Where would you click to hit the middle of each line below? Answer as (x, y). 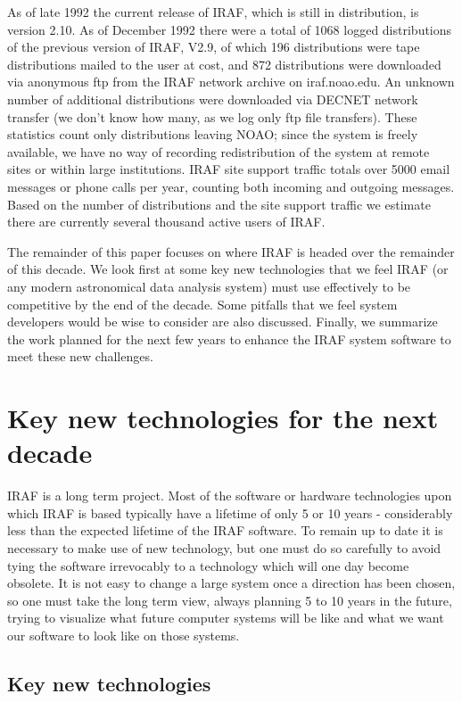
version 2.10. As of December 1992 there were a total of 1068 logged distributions (230, 29)
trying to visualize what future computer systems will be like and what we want (226, 618)
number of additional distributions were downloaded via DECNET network (213, 99)
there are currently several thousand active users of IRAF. (166, 222)
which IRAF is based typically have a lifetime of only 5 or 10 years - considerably (230, 512)
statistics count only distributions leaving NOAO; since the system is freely (213, 134)
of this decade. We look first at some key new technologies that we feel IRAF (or (228, 269)
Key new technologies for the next (223, 418)
